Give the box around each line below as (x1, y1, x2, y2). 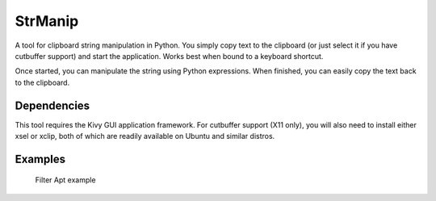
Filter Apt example (35, 175, 96, 185)
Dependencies (15, 98, 90, 112)
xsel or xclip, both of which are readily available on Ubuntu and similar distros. (15, 132, 275, 141)
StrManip (15, 12, 79, 30)
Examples (15, 152, 66, 165)
